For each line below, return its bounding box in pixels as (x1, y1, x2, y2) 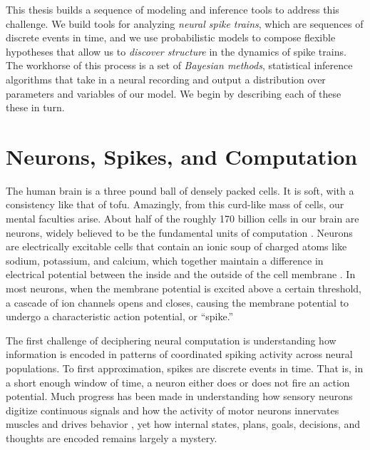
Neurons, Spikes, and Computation (6, 141, 358, 170)
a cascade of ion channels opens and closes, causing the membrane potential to (6, 295, 349, 310)
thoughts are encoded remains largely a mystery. (6, 430, 217, 445)
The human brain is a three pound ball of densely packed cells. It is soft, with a (6, 183, 354, 198)
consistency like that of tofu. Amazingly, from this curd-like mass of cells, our (6, 197, 344, 212)
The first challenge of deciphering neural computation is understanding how (6, 332, 336, 347)
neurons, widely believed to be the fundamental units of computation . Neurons (6, 225, 353, 240)
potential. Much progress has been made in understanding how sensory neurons (6, 389, 353, 404)
